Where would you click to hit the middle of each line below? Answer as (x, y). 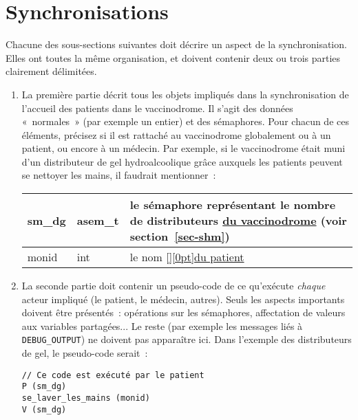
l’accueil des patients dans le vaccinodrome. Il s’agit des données (157, 108)
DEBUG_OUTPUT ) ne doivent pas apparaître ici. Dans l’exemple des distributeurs (187, 339)
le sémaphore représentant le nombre (233, 205)
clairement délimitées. (51, 71)
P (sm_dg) (44, 387)
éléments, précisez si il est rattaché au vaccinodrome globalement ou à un (176, 134)
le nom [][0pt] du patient (187, 257)
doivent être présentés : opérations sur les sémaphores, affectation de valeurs (183, 312)
